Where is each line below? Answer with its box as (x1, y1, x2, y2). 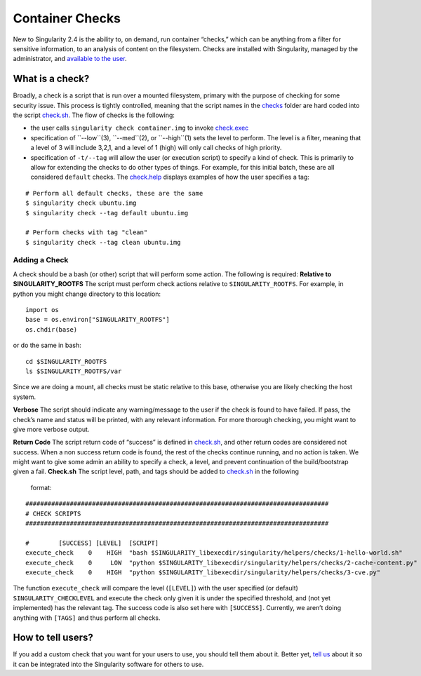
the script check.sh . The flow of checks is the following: (13, 111, 175, 119)
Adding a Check (13, 255, 69, 265)
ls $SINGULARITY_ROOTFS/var (25, 367, 122, 375)
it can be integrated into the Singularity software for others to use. (13, 660, 204, 668)
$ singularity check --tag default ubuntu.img (25, 209, 189, 217)
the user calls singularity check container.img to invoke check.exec (30, 123, 249, 133)
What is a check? (13, 73, 90, 85)
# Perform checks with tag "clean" (25, 229, 148, 236)
